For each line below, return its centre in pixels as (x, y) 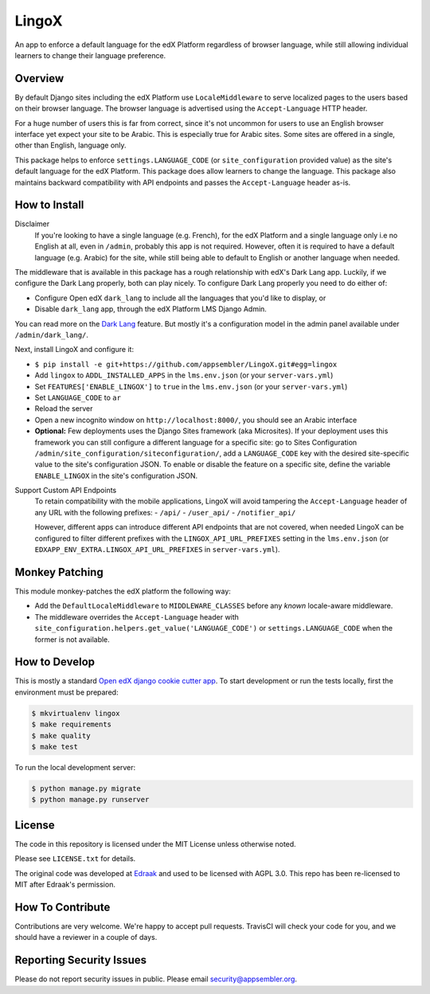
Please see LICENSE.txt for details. (75, 859)
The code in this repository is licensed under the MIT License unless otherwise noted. (155, 843)
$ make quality (61, 736)
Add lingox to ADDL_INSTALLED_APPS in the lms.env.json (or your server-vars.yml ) (184, 375)
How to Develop (55, 662)
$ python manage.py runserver (90, 800)
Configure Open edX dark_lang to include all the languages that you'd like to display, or (180, 298)
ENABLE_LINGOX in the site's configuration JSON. (116, 475)
